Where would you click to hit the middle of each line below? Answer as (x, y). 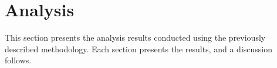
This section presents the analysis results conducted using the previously (135, 37)
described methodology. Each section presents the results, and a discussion (138, 49)
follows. (18, 60)
